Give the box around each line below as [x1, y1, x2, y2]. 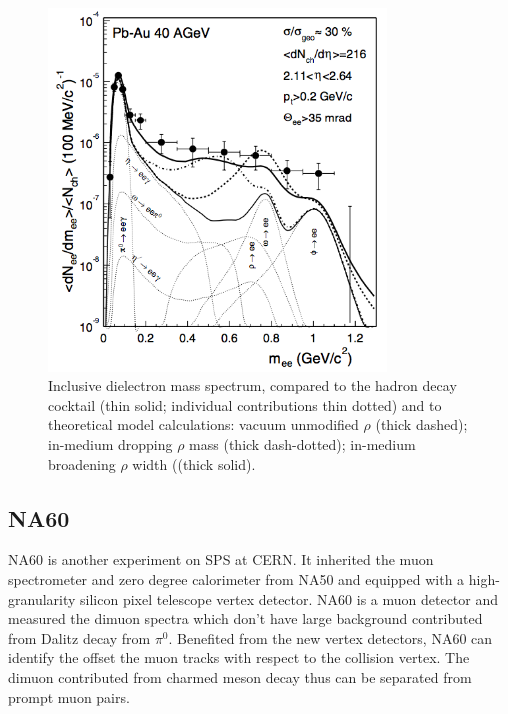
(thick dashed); [375, 414, 468, 435]
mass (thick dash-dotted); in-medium [189, 433, 416, 454]
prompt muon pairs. [8, 686, 130, 707]
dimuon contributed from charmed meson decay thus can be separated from [8, 666, 472, 687]
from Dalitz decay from [8, 627, 151, 648]
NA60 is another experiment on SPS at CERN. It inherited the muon [8, 549, 434, 570]
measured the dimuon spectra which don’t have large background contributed [8, 608, 483, 629]
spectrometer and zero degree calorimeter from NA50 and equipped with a [8, 568, 465, 589]
